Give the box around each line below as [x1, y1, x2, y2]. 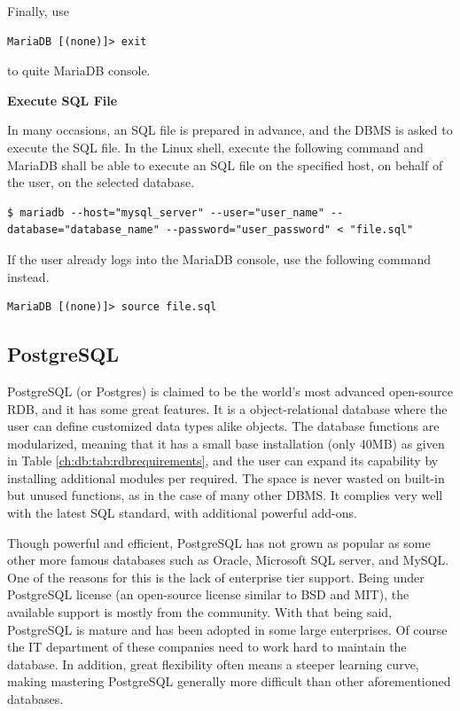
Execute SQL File [7, 90, 118, 109]
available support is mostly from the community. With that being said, [7, 603, 393, 621]
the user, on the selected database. [7, 173, 195, 191]
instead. [7, 267, 50, 285]
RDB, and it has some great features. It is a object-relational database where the [7, 399, 448, 418]
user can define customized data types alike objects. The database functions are [7, 417, 440, 435]
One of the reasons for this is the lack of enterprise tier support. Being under [7, 567, 425, 586]
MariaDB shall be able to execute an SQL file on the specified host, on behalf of [7, 155, 443, 174]
